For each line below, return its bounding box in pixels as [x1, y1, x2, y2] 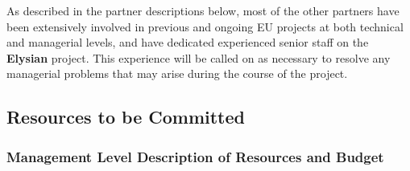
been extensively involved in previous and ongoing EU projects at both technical [6, 18, 404, 35]
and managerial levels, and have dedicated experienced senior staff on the [6, 34, 369, 51]
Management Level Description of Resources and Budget [6, 146, 384, 166]
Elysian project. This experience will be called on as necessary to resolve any [6, 49, 391, 66]
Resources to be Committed [6, 104, 245, 129]
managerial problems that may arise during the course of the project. [6, 65, 348, 82]
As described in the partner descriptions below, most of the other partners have [6, 2, 400, 18]
